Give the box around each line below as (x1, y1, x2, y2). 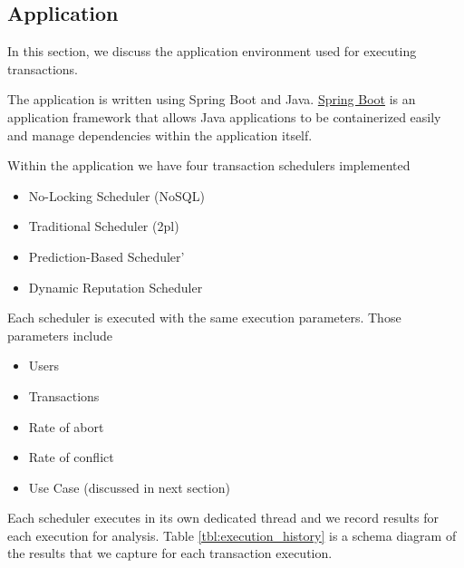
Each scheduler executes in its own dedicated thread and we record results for (7, 508, 439, 527)
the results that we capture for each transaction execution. (7, 544, 333, 563)
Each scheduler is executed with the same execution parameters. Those (7, 308, 401, 327)
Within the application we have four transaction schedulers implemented (7, 156, 411, 175)
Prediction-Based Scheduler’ (28, 246, 185, 265)
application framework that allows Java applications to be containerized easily (7, 107, 441, 126)
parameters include (7, 325, 113, 344)
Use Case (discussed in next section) (28, 477, 230, 496)
